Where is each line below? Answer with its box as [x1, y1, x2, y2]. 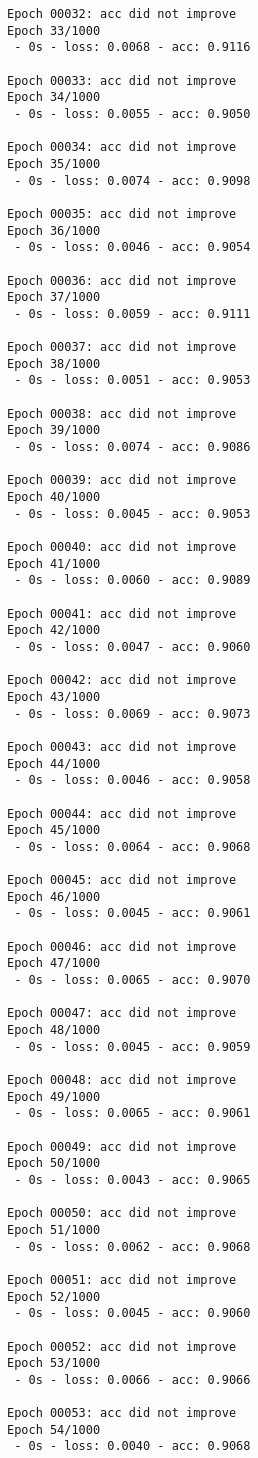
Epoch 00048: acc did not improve [7, 1073, 237, 1087]
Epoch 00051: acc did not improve [7, 1272, 237, 1287]
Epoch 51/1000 [7, 1222, 101, 1237]
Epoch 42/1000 [7, 623, 101, 638]
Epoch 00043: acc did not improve [7, 739, 237, 754]
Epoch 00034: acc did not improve [7, 140, 237, 155]
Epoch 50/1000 [7, 1156, 101, 1171]
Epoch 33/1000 [7, 23, 101, 38]
